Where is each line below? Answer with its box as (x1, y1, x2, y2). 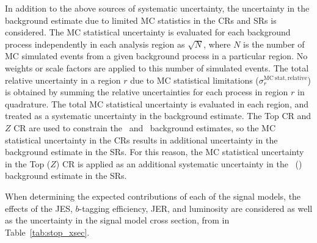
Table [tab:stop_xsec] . (5, 225, 90, 238)
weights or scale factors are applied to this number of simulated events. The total (5, 61, 309, 74)
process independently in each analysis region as (5, 37, 185, 50)
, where (203, 37, 231, 50)
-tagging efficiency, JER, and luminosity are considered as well (79, 201, 313, 214)
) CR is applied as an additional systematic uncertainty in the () (56, 157, 302, 170)
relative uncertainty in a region (5, 73, 121, 86)
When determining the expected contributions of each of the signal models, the (5, 189, 301, 202)
